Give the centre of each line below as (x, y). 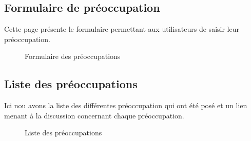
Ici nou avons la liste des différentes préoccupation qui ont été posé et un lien (126, 105)
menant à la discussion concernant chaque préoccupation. (94, 115)
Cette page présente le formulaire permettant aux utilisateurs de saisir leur (122, 29)
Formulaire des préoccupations (73, 56)
